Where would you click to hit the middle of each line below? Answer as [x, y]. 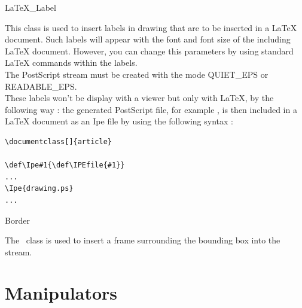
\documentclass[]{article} [58, 141]
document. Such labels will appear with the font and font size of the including [148, 39]
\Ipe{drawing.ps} [39, 189]
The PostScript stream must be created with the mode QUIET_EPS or [137, 74]
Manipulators [61, 293]
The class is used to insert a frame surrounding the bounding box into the [143, 240]
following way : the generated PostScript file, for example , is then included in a [151, 109]
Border [17, 220]
